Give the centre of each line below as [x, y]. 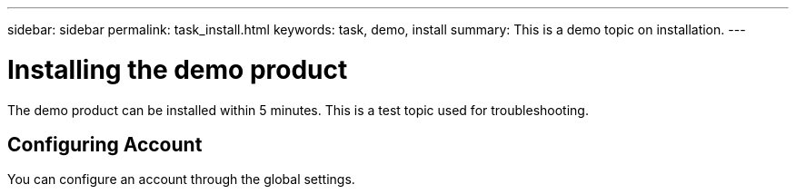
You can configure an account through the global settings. [181, 179]
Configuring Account [105, 144]
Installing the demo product [178, 69]
